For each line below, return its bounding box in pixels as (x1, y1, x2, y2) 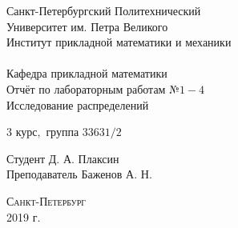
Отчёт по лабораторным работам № (6, 80, 180, 97)
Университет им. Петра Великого (6, 18, 168, 34)
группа (46, 123, 79, 140)
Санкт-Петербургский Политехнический (6, 2, 201, 18)
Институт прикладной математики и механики (6, 34, 232, 50)
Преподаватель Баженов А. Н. (6, 166, 152, 182)
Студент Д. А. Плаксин (6, 150, 119, 166)
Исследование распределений (6, 96, 149, 113)
